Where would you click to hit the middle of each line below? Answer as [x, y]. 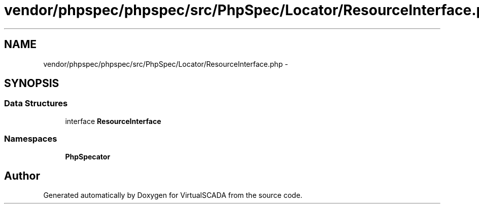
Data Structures [36, 103]
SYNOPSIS [32, 84]
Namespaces [31, 139]
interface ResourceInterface [113, 121]
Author [22, 176]
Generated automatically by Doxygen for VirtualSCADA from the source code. [173, 195]
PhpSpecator [88, 156]
